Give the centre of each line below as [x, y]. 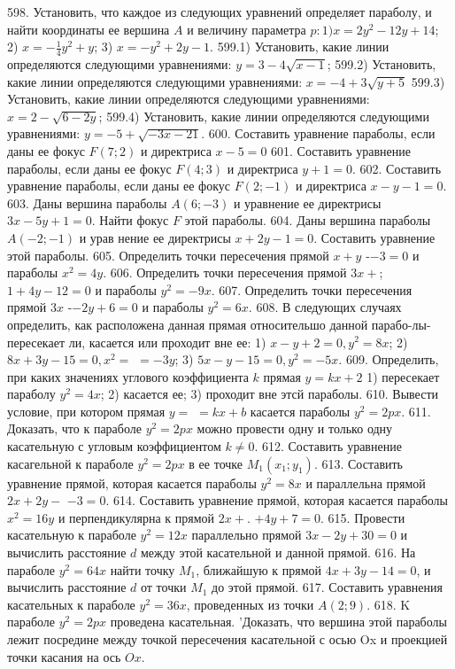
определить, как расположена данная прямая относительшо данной [188, 324]
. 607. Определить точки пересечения [312, 289]
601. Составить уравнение [341, 150]
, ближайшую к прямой [259, 569]
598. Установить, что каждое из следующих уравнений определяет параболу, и [220, 12]
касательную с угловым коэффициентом [114, 446]
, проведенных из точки [250, 604]
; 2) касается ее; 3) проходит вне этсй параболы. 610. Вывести [269, 394]
